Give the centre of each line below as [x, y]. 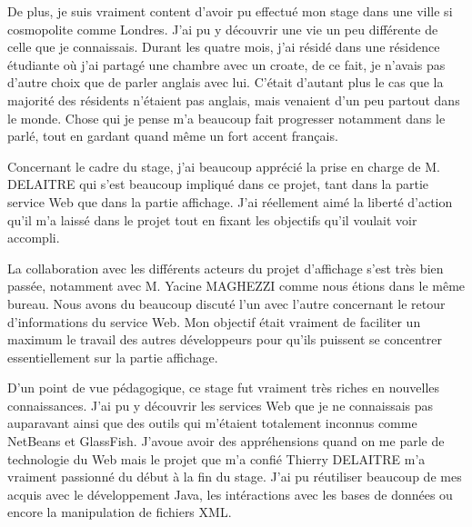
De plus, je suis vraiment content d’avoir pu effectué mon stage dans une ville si [230, 11]
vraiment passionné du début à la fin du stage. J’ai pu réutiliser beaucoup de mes [235, 477]
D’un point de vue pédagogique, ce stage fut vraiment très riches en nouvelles [224, 388]
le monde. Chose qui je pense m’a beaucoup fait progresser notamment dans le [226, 118]
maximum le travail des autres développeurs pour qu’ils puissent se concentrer [225, 339]
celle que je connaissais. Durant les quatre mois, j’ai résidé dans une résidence [224, 47]
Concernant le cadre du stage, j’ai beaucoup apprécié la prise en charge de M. [224, 166]
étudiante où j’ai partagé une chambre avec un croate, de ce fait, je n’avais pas [226, 64]
